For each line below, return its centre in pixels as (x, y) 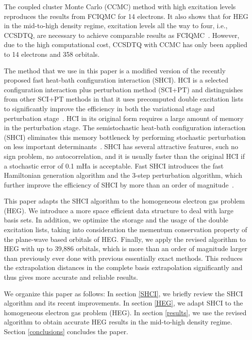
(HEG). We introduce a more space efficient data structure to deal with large (119, 210)
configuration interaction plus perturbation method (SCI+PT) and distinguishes (124, 89)
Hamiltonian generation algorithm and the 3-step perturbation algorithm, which (123, 175)
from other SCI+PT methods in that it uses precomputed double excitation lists (124, 99)
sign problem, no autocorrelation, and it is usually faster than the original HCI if (125, 156)
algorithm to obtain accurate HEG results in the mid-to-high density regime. (118, 322)
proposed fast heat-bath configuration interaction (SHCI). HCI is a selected (116, 80)
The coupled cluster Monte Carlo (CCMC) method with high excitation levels (120, 6)
